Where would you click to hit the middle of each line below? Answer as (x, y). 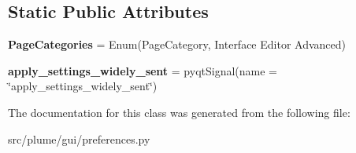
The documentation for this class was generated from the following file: (179, 112)
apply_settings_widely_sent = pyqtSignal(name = (143, 70)
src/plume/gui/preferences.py (79, 138)
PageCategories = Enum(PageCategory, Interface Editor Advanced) (177, 44)
